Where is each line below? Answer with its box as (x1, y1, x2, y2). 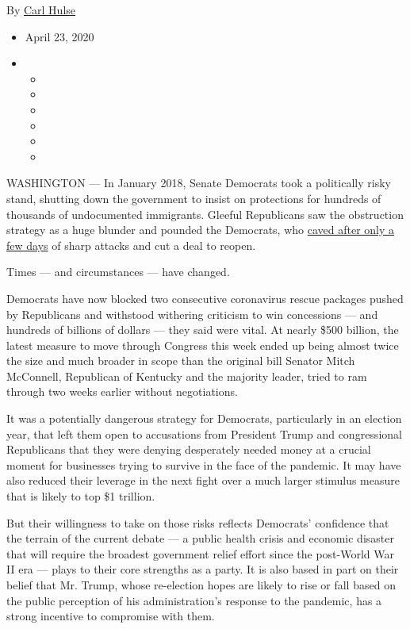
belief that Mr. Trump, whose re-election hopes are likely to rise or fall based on (6, 577, 396, 593)
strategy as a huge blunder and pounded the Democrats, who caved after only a (6, 221, 395, 238)
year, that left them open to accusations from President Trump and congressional (6, 425, 402, 442)
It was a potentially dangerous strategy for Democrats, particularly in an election (6, 410, 402, 427)
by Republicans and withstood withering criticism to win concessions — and (6, 305, 378, 322)
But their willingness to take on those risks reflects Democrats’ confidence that (6, 514, 389, 531)
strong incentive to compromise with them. (6, 608, 215, 624)
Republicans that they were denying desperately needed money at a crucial (6, 441, 371, 458)
